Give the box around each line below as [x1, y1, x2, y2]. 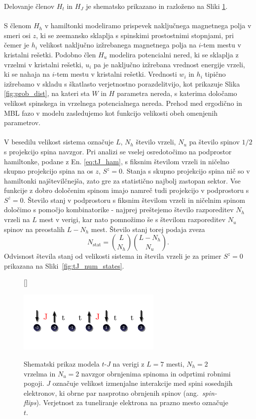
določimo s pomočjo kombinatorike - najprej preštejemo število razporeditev [4, 204, 234, 215]
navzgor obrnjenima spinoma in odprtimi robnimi [81, 368, 231, 378]
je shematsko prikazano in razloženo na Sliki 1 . [86, 1, 228, 11]
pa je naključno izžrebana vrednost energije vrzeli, [94, 59, 245, 69]
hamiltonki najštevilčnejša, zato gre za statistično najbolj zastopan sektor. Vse [4, 175, 241, 186]
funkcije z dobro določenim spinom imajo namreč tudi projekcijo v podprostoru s [4, 185, 249, 195]
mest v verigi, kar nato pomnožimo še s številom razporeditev [39, 214, 226, 225]
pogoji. [24, 378, 44, 388]
